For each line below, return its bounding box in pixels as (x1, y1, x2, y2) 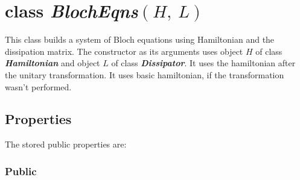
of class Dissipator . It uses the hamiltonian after (111, 57, 296, 69)
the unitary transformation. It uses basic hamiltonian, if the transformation (5, 68, 284, 81)
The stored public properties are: (5, 138, 127, 151)
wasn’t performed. (5, 80, 72, 93)
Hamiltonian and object (5, 57, 100, 69)
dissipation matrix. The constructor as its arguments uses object (5, 45, 243, 57)
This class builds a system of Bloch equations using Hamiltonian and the (5, 33, 275, 46)
